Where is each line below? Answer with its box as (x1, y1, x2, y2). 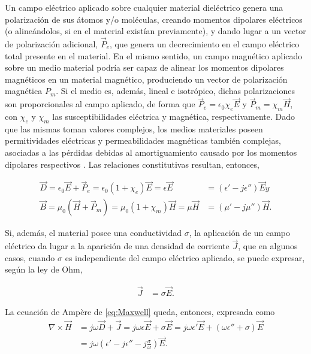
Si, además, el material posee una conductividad (5, 226, 182, 239)
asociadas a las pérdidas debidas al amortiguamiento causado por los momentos (5, 146, 297, 158)
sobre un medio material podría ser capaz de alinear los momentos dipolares (5, 61, 284, 74)
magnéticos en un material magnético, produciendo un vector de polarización (5, 72, 288, 85)
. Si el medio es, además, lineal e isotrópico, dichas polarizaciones (56, 84, 295, 97)
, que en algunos (238, 240, 298, 252)
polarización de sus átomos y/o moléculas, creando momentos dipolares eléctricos (5, 13, 303, 25)
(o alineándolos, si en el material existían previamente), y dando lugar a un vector (5, 25, 306, 37)
